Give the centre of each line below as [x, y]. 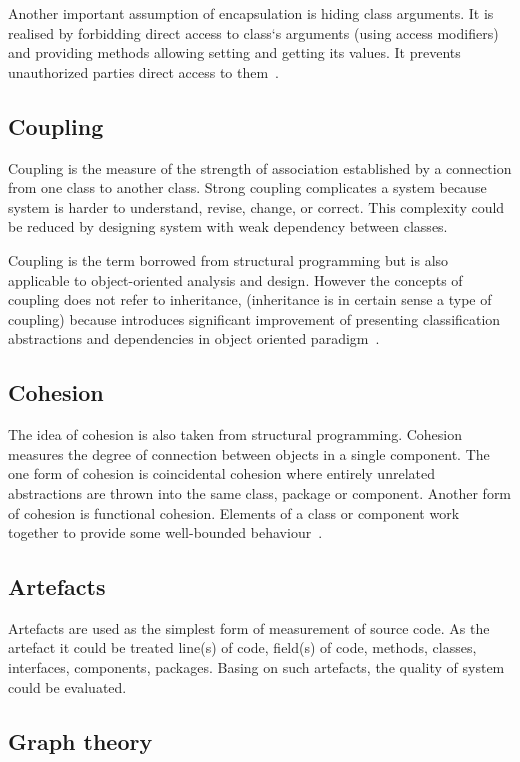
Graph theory [80, 740]
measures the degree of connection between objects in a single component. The [249, 453]
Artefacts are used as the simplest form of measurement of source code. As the [249, 627]
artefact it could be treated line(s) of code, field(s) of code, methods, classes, [242, 647]
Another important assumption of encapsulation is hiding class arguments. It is [251, 13]
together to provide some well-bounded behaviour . [165, 532]
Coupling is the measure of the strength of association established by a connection [260, 167]
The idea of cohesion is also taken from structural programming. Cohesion [235, 434]
